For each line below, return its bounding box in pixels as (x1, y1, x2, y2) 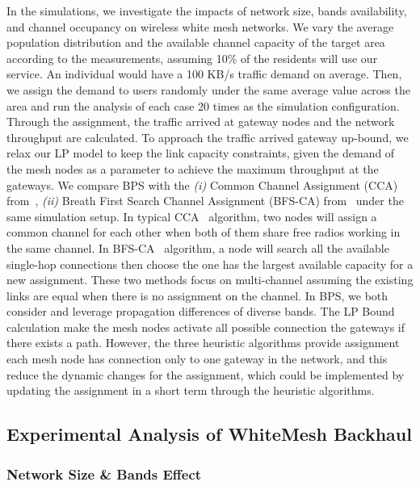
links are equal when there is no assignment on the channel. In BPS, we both (6, 287, 388, 304)
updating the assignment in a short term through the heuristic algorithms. (6, 382, 375, 399)
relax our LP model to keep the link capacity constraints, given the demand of (6, 145, 395, 161)
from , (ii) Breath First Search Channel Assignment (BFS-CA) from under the (6, 192, 404, 209)
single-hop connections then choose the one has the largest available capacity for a (6, 255, 414, 272)
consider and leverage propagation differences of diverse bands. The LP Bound (6, 303, 395, 320)
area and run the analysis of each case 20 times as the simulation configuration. (6, 97, 400, 114)
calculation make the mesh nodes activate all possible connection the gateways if (6, 318, 405, 335)
